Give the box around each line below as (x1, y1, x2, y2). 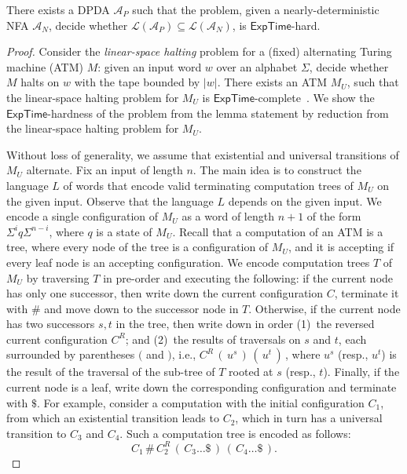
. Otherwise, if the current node (248, 300, 401, 316)
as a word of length (181, 208, 274, 224)
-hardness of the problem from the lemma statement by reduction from (47, 104, 389, 121)
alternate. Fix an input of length (26, 162, 183, 178)
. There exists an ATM (217, 74, 328, 90)
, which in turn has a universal (235, 410, 383, 426)
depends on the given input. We (228, 192, 382, 209)
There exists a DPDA (6, 2, 110, 17)
